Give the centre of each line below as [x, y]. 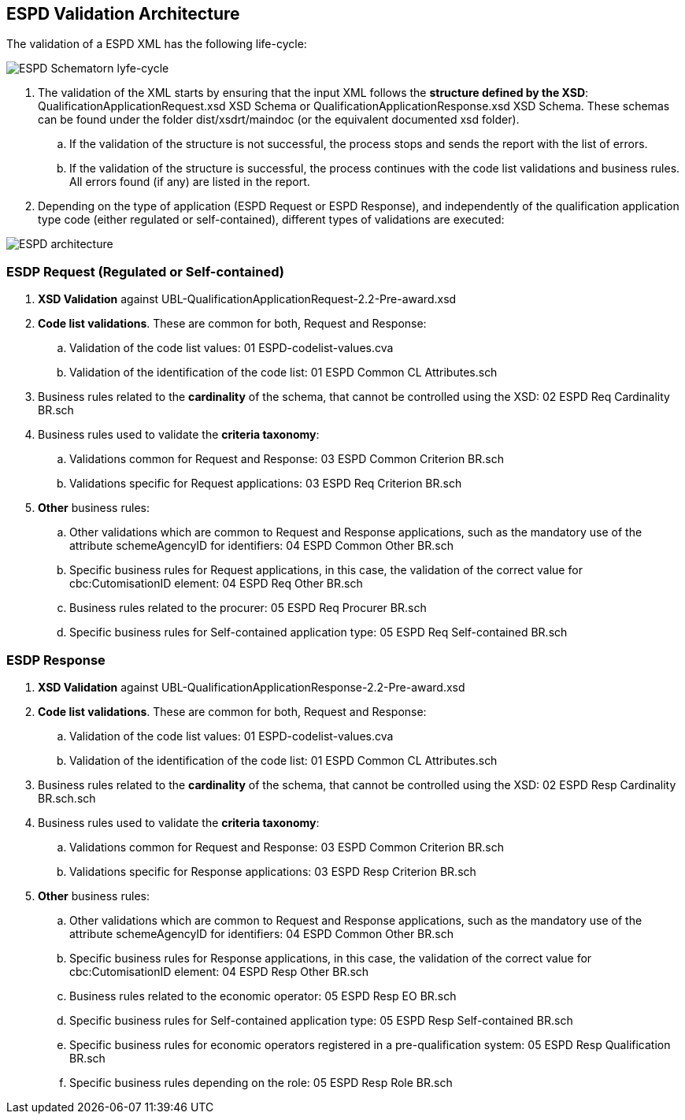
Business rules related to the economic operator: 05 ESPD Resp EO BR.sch [263, 996]
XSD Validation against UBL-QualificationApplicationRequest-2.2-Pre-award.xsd [247, 299]
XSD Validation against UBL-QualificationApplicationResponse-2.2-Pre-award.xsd [252, 687]
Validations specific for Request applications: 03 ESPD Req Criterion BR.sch [266, 484]
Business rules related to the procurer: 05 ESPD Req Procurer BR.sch [248, 608]
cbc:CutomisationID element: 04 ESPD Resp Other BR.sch [219, 971]
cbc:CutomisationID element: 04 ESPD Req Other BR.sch [216, 584]
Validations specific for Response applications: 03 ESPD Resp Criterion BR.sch [273, 871]
